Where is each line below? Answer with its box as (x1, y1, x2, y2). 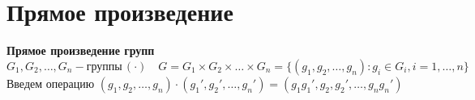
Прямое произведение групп (6, 42, 155, 59)
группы (86, 60, 122, 73)
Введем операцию (6, 74, 95, 91)
